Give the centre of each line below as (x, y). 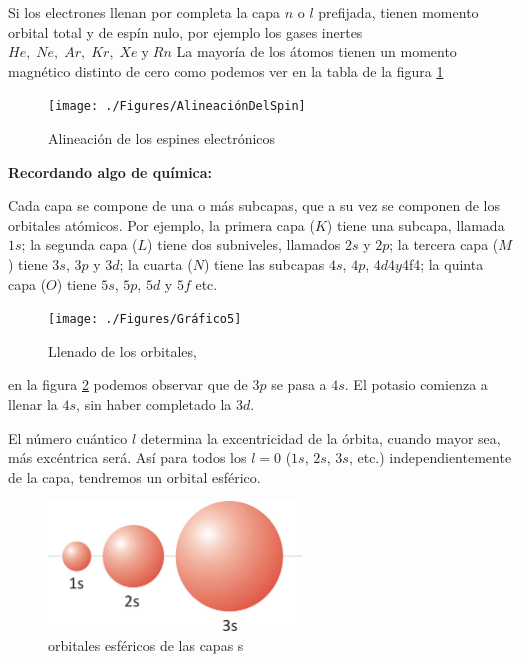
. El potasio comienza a (416, 384)
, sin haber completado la (154, 404)
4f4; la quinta (442, 264)
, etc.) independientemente (430, 457)
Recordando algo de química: (110, 171)
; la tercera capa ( (444, 244)
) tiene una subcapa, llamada (415, 224)
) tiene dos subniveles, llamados (244, 244)
